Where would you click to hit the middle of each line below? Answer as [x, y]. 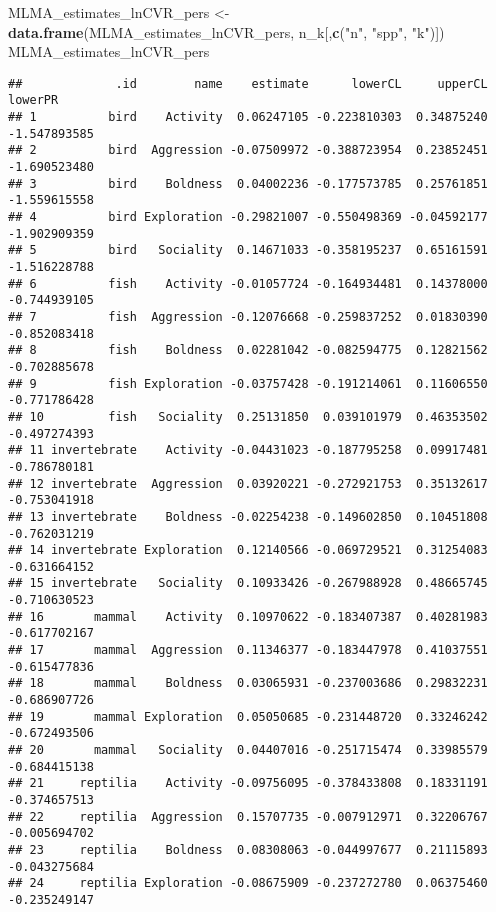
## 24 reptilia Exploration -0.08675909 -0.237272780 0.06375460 [248, 883]
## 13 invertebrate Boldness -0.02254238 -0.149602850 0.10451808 [248, 516]
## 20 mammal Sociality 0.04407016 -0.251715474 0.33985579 [248, 750]
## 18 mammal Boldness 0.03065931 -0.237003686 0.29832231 [248, 683]
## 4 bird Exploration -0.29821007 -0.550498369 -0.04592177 [248, 217]
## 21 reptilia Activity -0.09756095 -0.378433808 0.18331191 [248, 783]
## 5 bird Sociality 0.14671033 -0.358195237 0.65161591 [248, 250]
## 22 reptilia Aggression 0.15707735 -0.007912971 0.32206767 [248, 816]
